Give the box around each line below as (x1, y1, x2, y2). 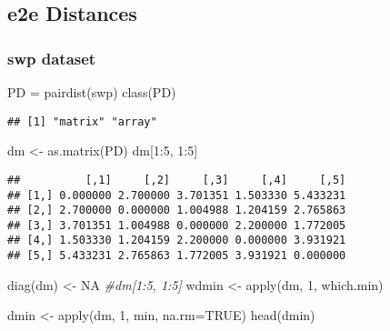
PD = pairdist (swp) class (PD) (7, 83, 176, 101)
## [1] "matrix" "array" (7, 115, 157, 128)
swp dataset (7, 46, 96, 69)
